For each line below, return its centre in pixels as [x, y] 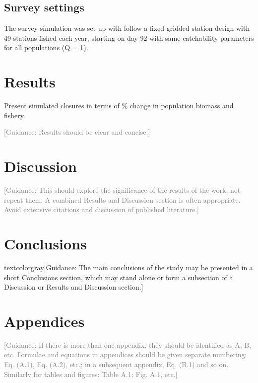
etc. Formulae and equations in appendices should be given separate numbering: [126, 354]
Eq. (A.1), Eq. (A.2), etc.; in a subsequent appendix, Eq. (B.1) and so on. [116, 364]
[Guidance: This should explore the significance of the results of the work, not [122, 190]
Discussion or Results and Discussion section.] [74, 287]
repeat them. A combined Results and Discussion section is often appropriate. [122, 199]
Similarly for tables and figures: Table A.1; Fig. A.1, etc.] [91, 374]
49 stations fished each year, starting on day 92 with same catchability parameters [129, 38]
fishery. [15, 115]
